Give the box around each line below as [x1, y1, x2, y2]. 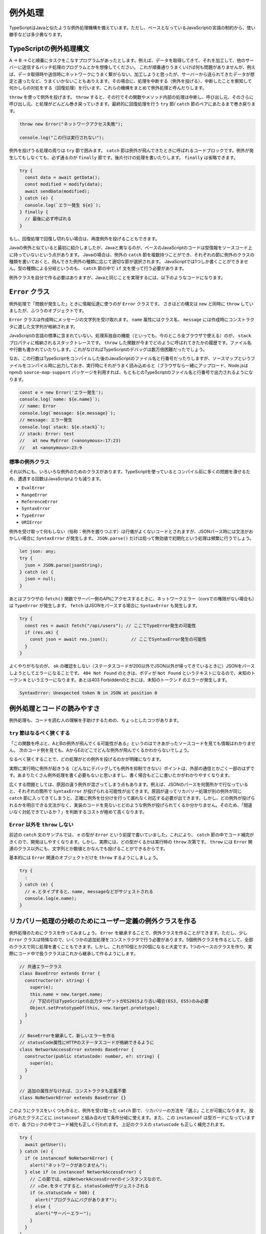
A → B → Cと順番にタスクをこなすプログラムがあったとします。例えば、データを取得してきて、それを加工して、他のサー [9, 57, 255, 63]
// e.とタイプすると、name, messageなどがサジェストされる [25, 888, 154, 894]
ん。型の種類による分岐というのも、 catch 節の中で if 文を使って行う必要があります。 [9, 266, 187, 271]
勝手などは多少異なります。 [9, 31, 65, 37]
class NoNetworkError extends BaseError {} [19, 1095, 127, 1101]
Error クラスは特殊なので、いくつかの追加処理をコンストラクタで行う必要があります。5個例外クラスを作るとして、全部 [9, 937, 253, 943]
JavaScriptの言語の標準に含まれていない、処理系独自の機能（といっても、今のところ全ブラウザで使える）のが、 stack [9, 333, 251, 339]
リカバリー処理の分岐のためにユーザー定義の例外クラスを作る [9, 917, 197, 925]
